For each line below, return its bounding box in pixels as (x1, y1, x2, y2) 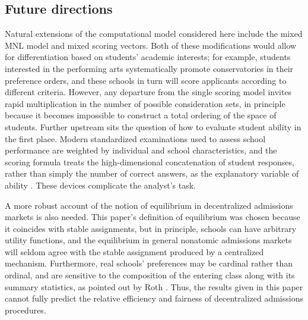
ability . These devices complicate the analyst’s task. (5, 178, 196, 191)
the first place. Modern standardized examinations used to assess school (5, 132, 266, 145)
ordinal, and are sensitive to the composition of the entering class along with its (5, 269, 295, 281)
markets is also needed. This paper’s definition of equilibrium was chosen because (5, 211, 300, 223)
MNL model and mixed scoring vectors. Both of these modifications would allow (5, 39, 297, 51)
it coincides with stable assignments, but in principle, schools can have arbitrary (5, 222, 297, 234)
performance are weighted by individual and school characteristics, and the (5, 144, 277, 156)
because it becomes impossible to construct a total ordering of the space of (5, 109, 277, 121)
